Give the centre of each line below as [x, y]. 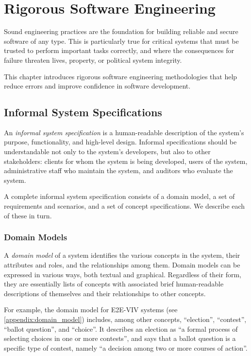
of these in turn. [28, 215]
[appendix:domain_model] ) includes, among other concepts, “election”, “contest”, [125, 319]
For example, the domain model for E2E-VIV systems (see [91, 310]
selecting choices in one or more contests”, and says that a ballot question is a [120, 338]
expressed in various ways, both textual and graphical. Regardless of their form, [123, 274]
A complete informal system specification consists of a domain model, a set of [119, 196]
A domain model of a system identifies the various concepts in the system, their [122, 255]
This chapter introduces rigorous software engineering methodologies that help [121, 76]
